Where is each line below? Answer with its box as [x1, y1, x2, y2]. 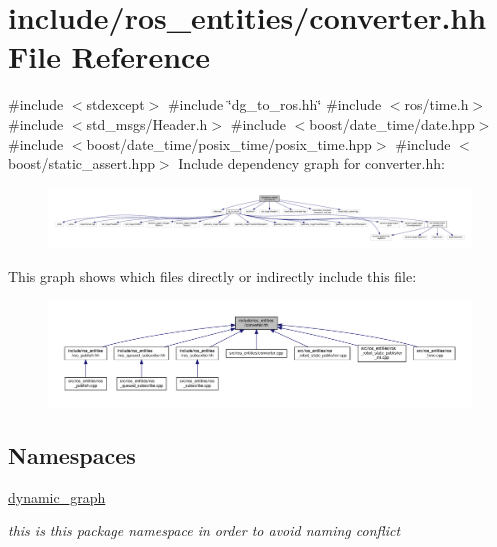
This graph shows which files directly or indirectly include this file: [8, 265, 417, 286]
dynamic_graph [8, 486, 106, 507]
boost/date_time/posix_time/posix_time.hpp [86, 133, 372, 154]
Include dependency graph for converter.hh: [178, 153, 445, 174]
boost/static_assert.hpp [8, 153, 155, 174]
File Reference [8, 36, 211, 77]
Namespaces [8, 439, 136, 470]
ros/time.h [404, 94, 469, 115]
